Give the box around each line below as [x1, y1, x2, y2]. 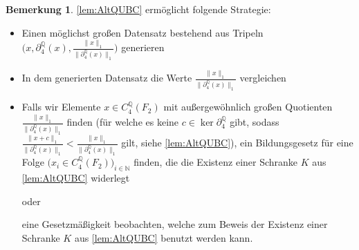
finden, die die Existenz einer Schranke [134, 155, 298, 169]
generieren [121, 40, 165, 55]
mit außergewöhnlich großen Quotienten [163, 99, 333, 114]
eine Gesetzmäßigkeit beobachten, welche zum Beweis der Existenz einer [21, 217, 328, 231]
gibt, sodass [230, 115, 279, 129]
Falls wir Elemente [21, 99, 101, 114]
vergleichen [239, 70, 286, 85]
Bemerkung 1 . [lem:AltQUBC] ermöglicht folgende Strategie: [6, 2, 271, 16]
